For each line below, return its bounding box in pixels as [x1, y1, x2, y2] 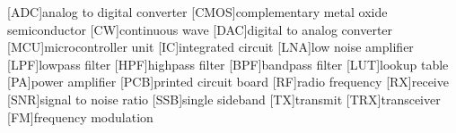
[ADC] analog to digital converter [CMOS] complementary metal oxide [7, 3, 388, 21]
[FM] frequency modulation [7, 107, 153, 126]
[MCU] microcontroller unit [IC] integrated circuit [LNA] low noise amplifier [7, 37, 414, 56]
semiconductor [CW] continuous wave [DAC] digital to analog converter [7, 20, 393, 38]
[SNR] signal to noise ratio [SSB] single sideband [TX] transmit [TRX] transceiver [7, 89, 441, 108]
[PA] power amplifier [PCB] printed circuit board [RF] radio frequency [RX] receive [7, 72, 449, 91]
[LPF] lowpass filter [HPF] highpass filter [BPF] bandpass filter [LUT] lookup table [7, 54, 449, 73]
